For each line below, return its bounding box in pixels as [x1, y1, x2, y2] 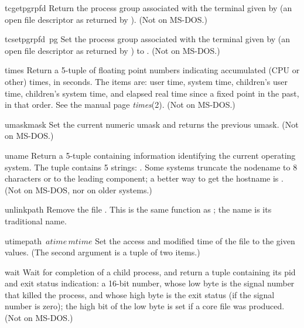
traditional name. [5, 214, 67, 227]
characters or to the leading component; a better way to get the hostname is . [5, 172, 283, 184]
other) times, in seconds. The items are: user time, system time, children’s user [5, 75, 288, 87]
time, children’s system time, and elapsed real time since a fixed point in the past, [5, 87, 299, 99]
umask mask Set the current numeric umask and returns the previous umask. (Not [5, 118, 299, 130]
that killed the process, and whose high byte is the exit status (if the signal [5, 288, 275, 300]
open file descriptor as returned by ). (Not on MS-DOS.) [5, 13, 207, 25]
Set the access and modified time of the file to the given [95, 234, 295, 247]
